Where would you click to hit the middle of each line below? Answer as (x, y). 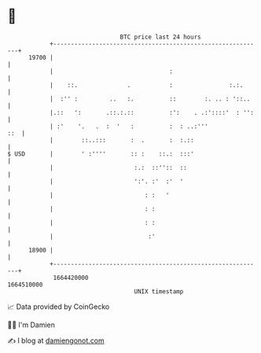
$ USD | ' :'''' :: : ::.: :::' (101, 154)
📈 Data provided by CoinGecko (59, 307)
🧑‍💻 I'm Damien (31, 325)
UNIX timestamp (159, 291)
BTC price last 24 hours (160, 37)
